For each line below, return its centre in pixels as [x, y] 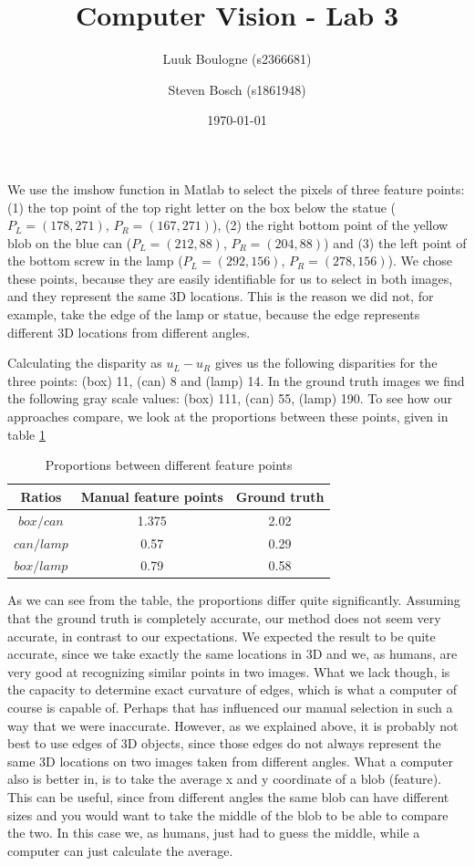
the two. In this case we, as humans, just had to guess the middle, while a [214, 833]
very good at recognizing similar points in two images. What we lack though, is [229, 671]
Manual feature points [152, 496]
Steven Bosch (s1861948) [237, 89]
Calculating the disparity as [85, 363]
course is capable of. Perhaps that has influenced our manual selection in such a [230, 707]
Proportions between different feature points [169, 465]
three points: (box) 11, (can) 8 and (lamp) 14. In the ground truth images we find [236, 380]
